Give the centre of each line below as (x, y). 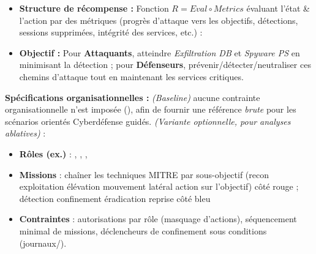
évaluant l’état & (278, 8)
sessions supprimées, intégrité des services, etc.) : (111, 32)
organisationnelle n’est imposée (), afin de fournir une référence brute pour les (151, 109)
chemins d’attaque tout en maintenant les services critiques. (131, 76)
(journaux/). (43, 243)
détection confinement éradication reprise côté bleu (115, 198)
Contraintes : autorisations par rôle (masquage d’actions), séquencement (158, 219)
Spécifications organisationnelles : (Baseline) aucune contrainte (133, 97)
